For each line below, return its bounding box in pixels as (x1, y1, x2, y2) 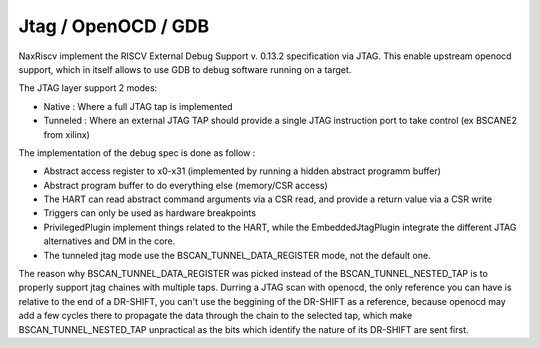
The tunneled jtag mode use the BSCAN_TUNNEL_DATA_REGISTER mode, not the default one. (43, 249, 431, 261)
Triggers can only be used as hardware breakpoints (43, 207, 257, 219)
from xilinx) (43, 128, 90, 140)
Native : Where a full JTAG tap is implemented (43, 100, 234, 112)
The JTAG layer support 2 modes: (18, 82, 158, 94)
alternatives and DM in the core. (43, 235, 176, 247)
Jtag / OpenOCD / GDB (18, 15, 210, 37)
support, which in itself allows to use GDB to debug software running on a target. (18, 63, 352, 75)
